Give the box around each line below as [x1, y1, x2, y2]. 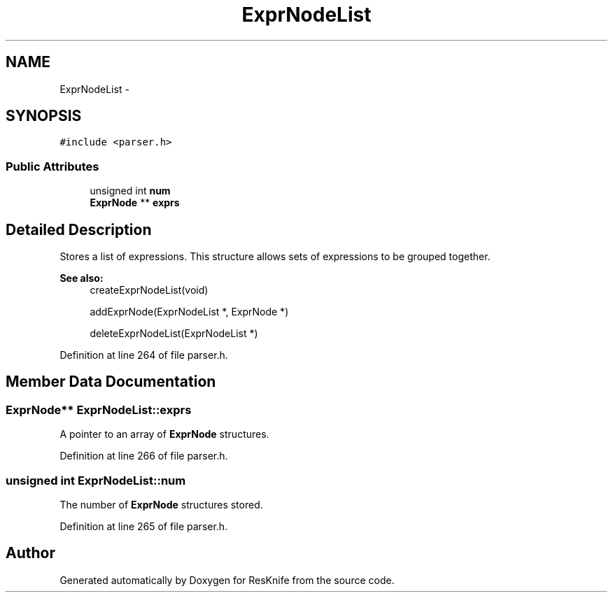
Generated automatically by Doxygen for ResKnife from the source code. [59, 574, 395, 586]
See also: [59, 272, 104, 285]
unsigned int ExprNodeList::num [6, 473, 186, 487]
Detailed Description [6, 220, 152, 239]
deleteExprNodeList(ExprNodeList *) [90, 327, 258, 340]
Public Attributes [6, 159, 99, 173]
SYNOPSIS [6, 107, 82, 125]
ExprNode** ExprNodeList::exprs [6, 402, 192, 417]
